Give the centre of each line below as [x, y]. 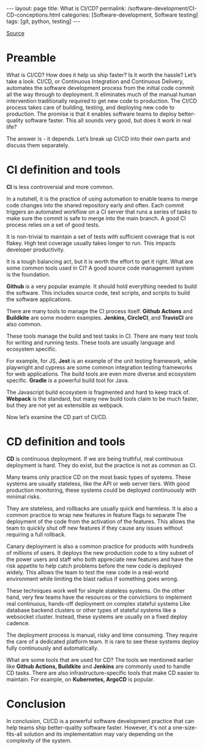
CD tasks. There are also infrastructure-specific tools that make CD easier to [103, 673]
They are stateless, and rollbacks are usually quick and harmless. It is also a [102, 508]
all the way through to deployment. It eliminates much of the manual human [101, 94]
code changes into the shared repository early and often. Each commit [95, 205]
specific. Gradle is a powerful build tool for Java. [68, 380]
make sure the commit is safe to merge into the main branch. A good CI [96, 218]
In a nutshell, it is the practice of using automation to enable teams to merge [102, 199]
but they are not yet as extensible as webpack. [65, 405]
